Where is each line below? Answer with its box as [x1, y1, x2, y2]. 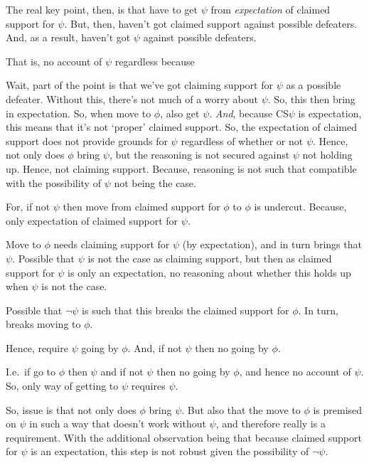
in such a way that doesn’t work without [29, 416, 206, 431]
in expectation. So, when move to [6, 105, 151, 120]
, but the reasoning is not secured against [109, 147, 290, 162]
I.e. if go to [6, 364, 55, 379]
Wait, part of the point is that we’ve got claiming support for [6, 78, 273, 92]
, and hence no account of [239, 364, 351, 379]
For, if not [6, 199, 50, 214]
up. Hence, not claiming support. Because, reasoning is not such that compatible [6, 161, 357, 176]
